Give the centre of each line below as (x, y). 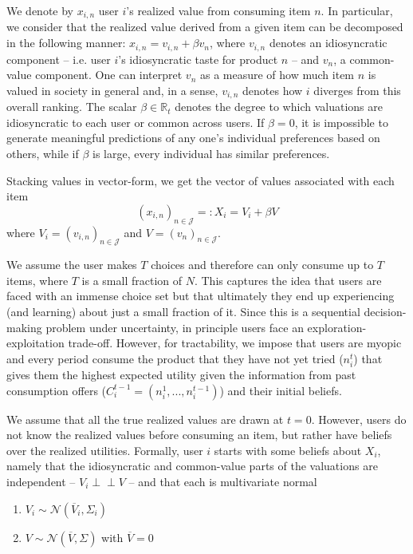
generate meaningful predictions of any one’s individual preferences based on (193, 138)
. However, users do (359, 419)
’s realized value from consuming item (218, 10)
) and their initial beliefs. (281, 390)
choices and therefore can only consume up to (262, 265)
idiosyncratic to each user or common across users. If (136, 122)
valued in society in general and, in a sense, (112, 90)
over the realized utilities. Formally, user (105, 450)
